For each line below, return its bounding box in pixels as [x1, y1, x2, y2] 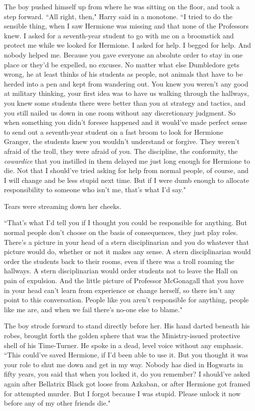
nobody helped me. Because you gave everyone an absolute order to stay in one [4, 49, 243, 59]
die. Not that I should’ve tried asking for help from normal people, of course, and [4, 165, 249, 176]
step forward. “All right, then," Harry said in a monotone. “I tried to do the [4, 11, 232, 21]
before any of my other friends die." [4, 398, 111, 408]
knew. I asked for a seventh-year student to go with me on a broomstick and [4, 30, 234, 40]
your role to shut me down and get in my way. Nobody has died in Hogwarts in [4, 359, 243, 369]
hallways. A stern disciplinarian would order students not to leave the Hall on [4, 265, 238, 276]
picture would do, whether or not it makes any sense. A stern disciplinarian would [4, 246, 251, 257]
